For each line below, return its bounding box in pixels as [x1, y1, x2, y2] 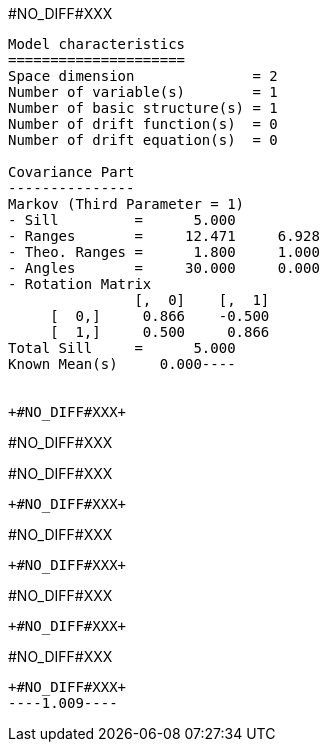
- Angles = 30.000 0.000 [8, 260, 320, 276]
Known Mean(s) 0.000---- [8, 356, 236, 372]
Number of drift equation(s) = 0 [8, 132, 278, 148]
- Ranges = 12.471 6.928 [8, 228, 320, 244]
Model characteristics [8, 36, 186, 52]
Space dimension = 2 [8, 68, 278, 84]
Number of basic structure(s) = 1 [8, 100, 278, 116]
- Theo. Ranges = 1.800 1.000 [8, 244, 320, 260]
